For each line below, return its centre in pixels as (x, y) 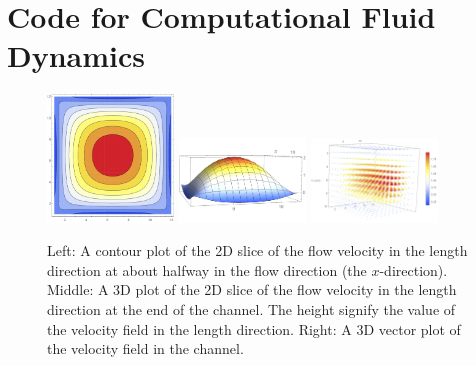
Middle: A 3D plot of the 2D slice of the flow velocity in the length (252, 289)
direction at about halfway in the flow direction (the (207, 269)
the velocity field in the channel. (145, 348)
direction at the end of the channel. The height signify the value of (251, 308)
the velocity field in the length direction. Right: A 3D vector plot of (254, 328)
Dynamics (76, 55)
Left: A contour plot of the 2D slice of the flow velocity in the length (257, 250)
